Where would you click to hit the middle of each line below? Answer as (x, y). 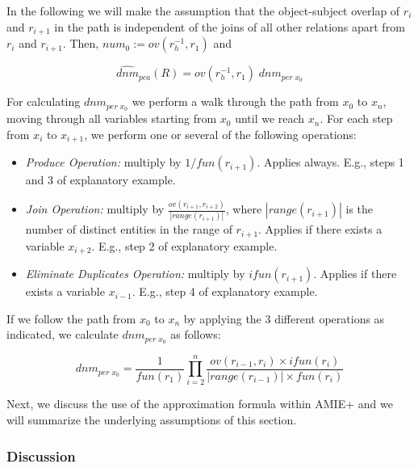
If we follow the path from (71, 318)
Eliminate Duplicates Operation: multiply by (135, 274)
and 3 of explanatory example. (100, 180)
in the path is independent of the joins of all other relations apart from (230, 26)
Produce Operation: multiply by (103, 162)
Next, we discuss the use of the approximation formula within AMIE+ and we (200, 404)
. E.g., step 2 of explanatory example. (184, 245)
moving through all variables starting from (112, 118)
